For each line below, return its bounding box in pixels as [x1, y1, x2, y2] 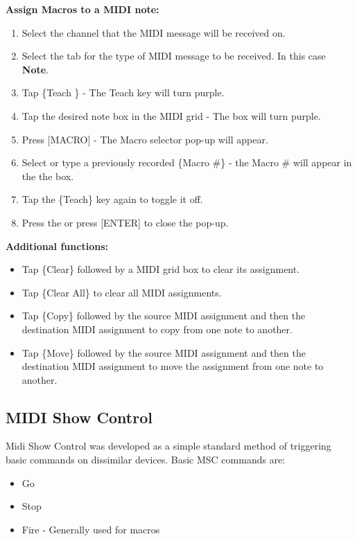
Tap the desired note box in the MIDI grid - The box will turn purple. [21, 108, 321, 123]
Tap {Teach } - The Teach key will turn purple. [21, 85, 225, 100]
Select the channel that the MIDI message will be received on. [21, 25, 286, 39]
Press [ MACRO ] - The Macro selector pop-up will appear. [21, 132, 268, 146]
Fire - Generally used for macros [21, 522, 160, 536]
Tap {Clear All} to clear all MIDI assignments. [21, 285, 222, 299]
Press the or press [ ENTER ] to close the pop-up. [21, 215, 229, 229]
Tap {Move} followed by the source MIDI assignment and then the [21, 345, 306, 360]
